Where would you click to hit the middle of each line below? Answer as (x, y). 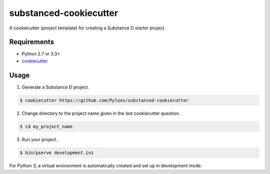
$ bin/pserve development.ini (57, 153)
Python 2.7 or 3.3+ (41, 54)
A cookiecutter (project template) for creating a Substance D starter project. (87, 28)
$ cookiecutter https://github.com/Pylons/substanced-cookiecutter (104, 100)
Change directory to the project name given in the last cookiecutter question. (101, 113)
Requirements (32, 42)
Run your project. (39, 139)
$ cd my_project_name (46, 126)
